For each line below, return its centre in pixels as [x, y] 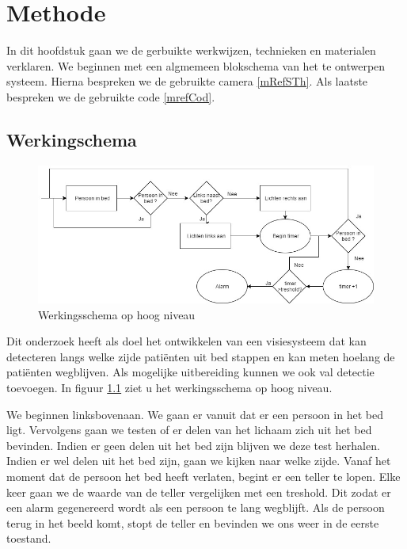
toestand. [29, 538]
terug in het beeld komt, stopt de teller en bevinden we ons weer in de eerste [193, 522]
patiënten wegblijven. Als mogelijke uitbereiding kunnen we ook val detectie [190, 372]
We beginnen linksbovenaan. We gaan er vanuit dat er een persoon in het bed [195, 414]
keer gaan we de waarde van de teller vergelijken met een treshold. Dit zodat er [199, 492]
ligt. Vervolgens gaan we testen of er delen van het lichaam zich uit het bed [189, 430]
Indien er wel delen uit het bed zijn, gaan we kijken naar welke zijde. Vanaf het [199, 461]
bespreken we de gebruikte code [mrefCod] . [111, 96]
